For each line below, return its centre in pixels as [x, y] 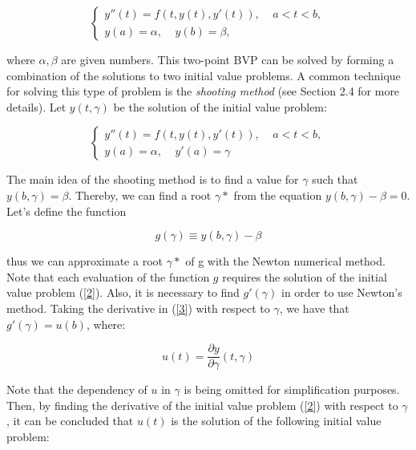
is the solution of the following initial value [276, 421]
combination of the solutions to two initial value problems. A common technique [204, 75]
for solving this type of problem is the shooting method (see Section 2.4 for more [203, 91]
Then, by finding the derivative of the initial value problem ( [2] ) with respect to [202, 405]
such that [335, 179]
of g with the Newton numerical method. [285, 261]
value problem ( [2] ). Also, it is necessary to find [123, 292]
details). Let [36, 106]
